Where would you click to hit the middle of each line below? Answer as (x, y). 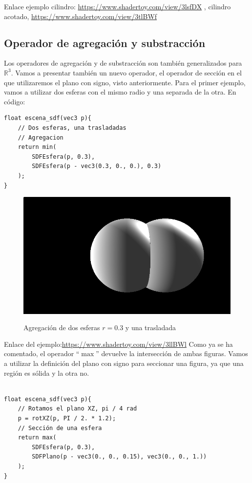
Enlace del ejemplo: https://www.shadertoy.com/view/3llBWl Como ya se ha (118, 344)
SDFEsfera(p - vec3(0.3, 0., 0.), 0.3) (97, 166)
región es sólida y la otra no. (47, 373)
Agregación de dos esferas (62, 327)
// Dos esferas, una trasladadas (72, 128)
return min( (37, 147)
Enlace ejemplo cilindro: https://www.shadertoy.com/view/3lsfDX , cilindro (117, 6)
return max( (37, 438)
